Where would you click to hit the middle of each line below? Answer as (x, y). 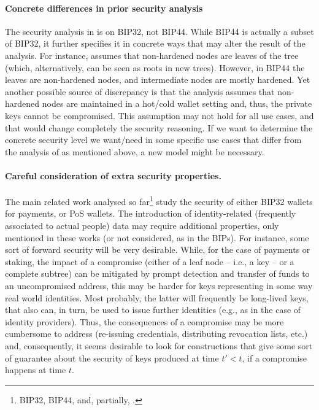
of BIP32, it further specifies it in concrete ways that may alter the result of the (155, 43)
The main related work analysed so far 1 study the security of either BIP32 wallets (159, 200)
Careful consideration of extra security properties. (113, 175)
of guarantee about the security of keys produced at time (112, 358)
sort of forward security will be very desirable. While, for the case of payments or (158, 249)
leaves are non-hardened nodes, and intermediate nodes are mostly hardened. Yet (158, 79)
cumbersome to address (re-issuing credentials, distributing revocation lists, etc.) (156, 334)
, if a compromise (275, 358)
